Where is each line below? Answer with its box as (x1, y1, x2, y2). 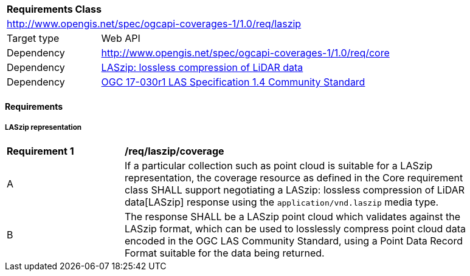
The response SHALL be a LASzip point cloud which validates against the (125, 210, 460, 223)
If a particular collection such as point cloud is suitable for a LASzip (125, 160, 433, 172)
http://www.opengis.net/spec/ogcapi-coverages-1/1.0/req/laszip (7, 18, 302, 30)
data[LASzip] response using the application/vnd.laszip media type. (125, 196, 439, 209)
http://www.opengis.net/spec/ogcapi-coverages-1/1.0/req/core (101, 47, 390, 59)
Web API (101, 32, 140, 44)
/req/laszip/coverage (125, 145, 224, 158)
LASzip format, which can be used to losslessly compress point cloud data (125, 223, 466, 235)
